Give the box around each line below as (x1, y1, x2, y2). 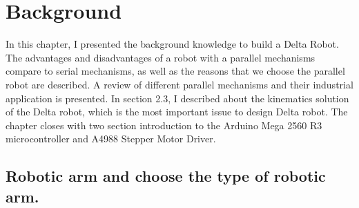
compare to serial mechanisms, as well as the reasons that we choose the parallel (6, 64, 345, 78)
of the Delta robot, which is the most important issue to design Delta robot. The (6, 104, 348, 119)
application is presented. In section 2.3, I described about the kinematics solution (6, 91, 349, 105)
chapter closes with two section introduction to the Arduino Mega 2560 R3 (6, 117, 322, 132)
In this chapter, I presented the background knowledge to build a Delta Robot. (6, 37, 339, 51)
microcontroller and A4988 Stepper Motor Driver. (6, 131, 216, 146)
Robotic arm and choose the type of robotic (6, 165, 326, 187)
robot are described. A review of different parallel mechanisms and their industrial (6, 77, 353, 91)
